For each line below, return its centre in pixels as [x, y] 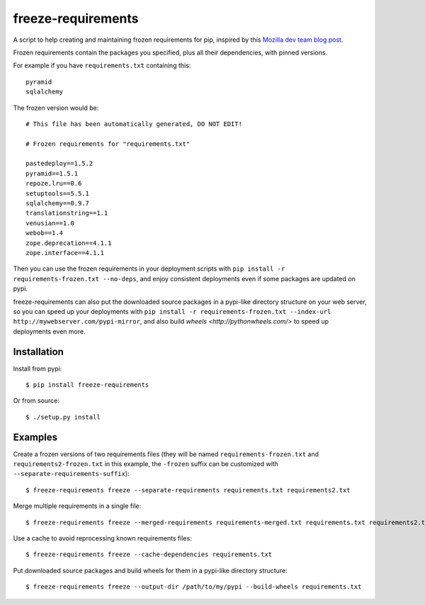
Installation [38, 352]
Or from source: [36, 401]
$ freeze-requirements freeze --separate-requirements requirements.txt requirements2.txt [188, 490]
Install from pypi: [38, 368]
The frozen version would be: [56, 108]
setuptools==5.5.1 [58, 193]
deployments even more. [49, 331]
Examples [35, 437]
